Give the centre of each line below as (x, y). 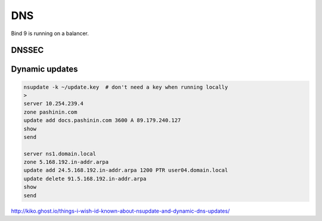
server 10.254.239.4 (53, 104)
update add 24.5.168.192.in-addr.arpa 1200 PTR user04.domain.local (126, 170)
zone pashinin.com (50, 112)
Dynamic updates (44, 69)
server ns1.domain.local (60, 154)
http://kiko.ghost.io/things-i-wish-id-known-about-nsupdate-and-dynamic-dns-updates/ (120, 211)
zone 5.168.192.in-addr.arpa (66, 162)
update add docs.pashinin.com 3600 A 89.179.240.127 (102, 120)
